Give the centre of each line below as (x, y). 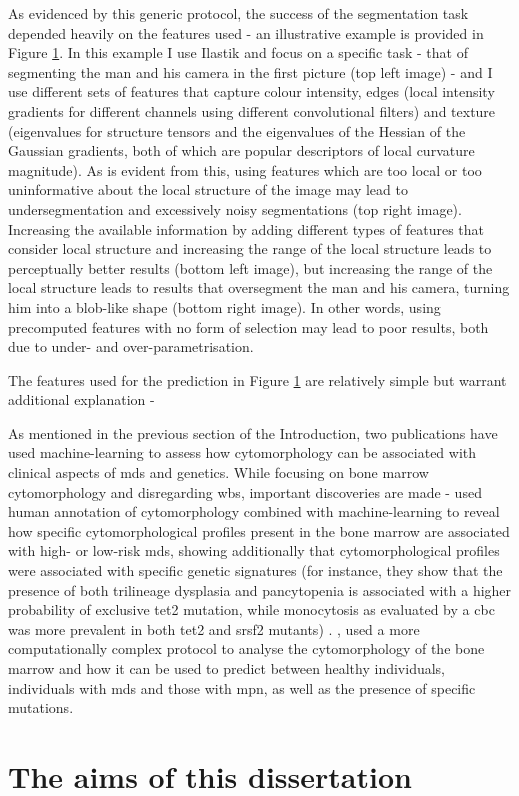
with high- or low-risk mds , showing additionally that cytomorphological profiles (254, 550)
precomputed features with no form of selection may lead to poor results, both (248, 326)
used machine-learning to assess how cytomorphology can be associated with (242, 452)
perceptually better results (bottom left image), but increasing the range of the (250, 267)
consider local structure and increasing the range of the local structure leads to (250, 248)
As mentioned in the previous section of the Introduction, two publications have (253, 432)
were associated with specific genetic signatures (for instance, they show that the (255, 570)
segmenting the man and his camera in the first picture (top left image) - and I (250, 71)
